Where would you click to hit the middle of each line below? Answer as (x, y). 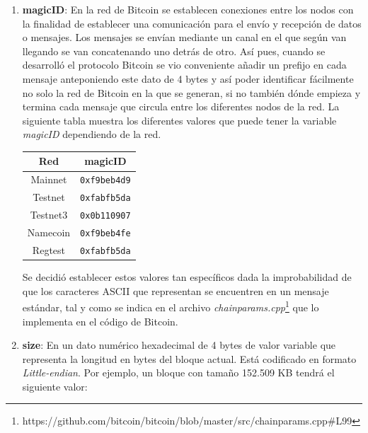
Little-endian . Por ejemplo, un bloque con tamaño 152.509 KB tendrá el (178, 373)
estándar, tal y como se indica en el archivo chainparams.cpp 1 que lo (171, 306)
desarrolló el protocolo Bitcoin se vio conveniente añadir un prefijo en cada (184, 65)
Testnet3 (49, 215)
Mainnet (49, 179)
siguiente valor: (55, 386)
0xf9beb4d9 (105, 181)
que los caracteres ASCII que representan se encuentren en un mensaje (176, 290)
